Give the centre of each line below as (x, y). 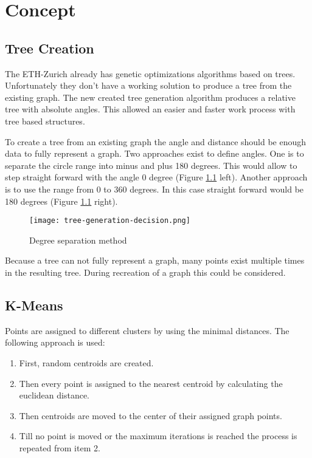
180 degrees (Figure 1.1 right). (61, 201)
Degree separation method (78, 240)
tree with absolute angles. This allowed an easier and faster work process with (150, 109)
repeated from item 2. (60, 447)
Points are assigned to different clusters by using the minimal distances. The (147, 330)
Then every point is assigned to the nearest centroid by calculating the (151, 383)
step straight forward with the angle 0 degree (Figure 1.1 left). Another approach (156, 177)
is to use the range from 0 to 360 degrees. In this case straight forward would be (154, 189)
